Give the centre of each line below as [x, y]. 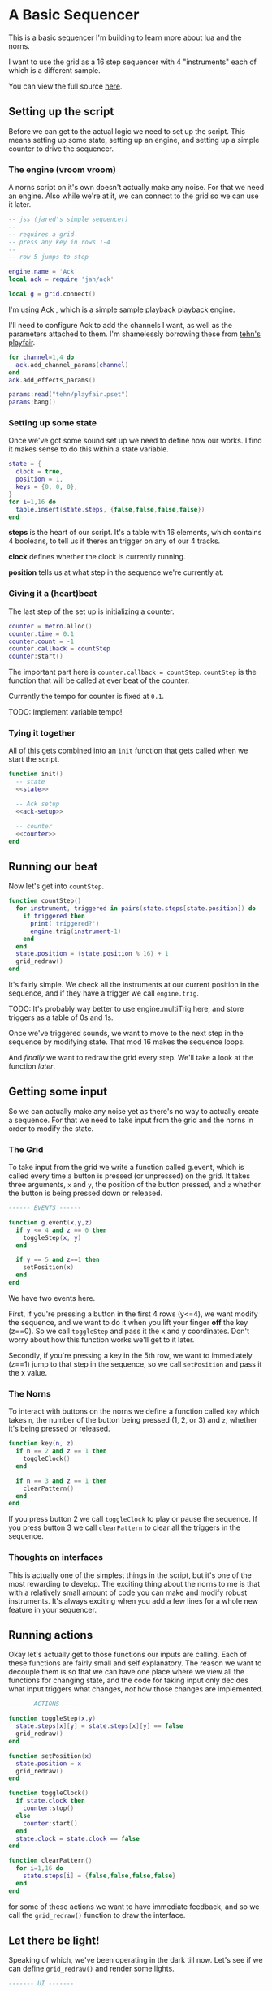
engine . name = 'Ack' [43, 272]
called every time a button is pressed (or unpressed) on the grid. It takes [129, 1176]
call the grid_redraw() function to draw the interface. [97, 1915]
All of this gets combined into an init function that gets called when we [128, 751]
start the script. [34, 759]
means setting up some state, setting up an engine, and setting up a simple [134, 140]
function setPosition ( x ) [50, 1756]
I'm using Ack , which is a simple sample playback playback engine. [122, 309]
